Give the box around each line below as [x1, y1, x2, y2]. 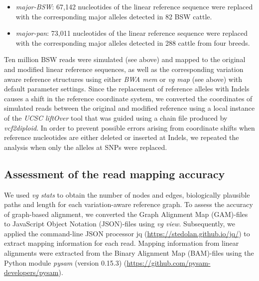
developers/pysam [4, 267, 59, 278]
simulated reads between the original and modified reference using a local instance [4, 103, 255, 113]
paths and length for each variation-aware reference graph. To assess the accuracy [4, 199, 253, 210]
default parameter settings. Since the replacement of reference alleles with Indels [4, 83, 250, 94]
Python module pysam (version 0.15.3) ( [4, 257, 127, 268]
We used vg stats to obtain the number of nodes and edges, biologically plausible [4, 189, 250, 200]
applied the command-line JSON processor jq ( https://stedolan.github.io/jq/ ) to [4, 228, 250, 238]
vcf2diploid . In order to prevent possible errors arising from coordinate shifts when [4, 122, 255, 133]
